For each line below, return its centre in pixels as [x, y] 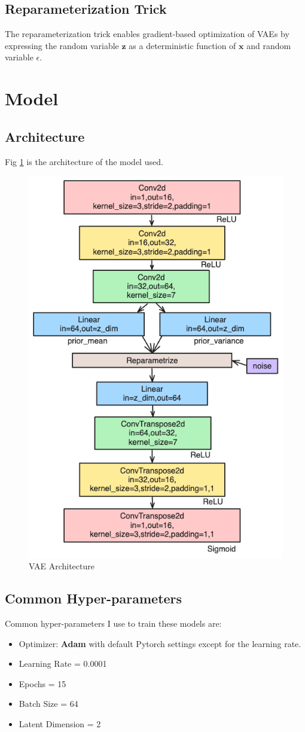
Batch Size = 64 [48, 704]
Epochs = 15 [42, 683]
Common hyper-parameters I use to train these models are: [113, 623]
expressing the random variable [62, 45]
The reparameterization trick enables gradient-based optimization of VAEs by [147, 34]
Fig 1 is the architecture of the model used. [84, 161]
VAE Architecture [62, 566]
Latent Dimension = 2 [60, 723]
